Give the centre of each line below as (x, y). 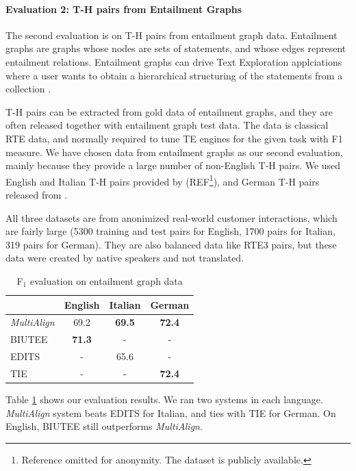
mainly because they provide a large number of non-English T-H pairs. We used (173, 165)
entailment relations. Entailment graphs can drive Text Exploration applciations (174, 61)
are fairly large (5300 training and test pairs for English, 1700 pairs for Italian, (170, 231)
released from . (36, 194)
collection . (28, 89)
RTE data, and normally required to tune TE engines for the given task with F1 (174, 138)
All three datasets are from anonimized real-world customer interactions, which (171, 217)
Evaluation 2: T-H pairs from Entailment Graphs (124, 9)
